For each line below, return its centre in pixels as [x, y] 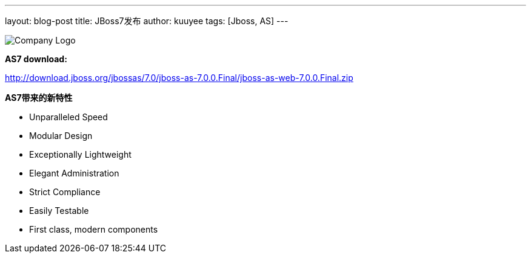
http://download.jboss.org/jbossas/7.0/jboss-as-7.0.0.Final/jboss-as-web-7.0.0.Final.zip [179, 78]
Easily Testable [59, 211]
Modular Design [61, 136]
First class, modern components [94, 229]
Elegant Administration [74, 173]
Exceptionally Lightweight [80, 154]
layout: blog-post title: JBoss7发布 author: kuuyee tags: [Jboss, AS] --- [147, 21]
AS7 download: [36, 59]
